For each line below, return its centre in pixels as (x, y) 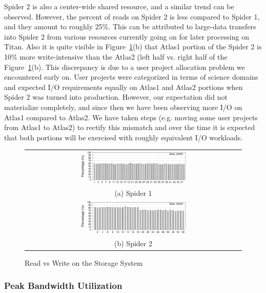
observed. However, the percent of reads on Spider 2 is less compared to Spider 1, (132, 16)
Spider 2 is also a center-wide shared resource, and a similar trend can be (119, 6)
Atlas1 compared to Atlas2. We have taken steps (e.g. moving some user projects (131, 117)
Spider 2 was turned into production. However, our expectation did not (116, 97)
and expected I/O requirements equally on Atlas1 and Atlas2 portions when (124, 87)
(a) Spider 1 (133, 193)
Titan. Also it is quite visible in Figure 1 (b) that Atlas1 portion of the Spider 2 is (133, 47)
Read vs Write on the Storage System (84, 262)
